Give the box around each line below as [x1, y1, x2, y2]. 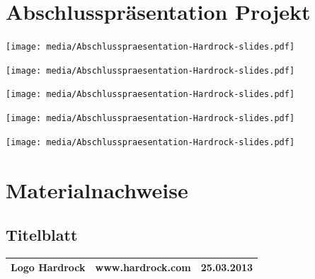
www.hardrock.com [95, 260, 191, 275]
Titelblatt [6, 224, 78, 246]
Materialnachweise [6, 175, 188, 204]
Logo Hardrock [11, 260, 86, 275]
